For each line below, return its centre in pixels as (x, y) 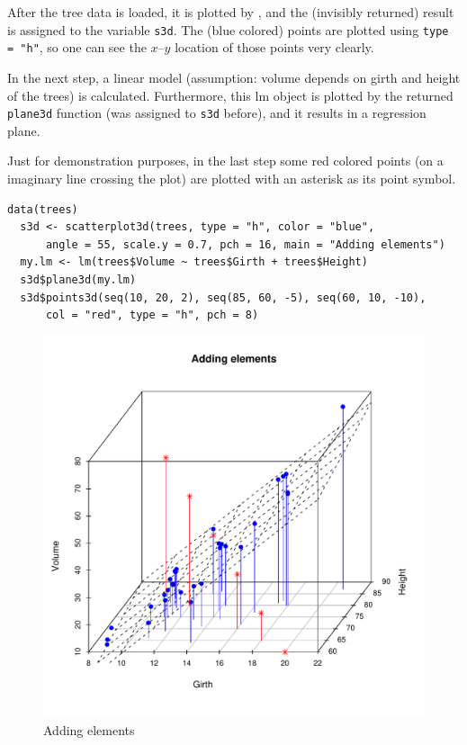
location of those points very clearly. (274, 47)
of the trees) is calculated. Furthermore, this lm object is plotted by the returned (230, 95)
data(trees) (43, 209)
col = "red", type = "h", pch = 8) (152, 315)
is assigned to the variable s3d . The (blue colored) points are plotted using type (228, 29)
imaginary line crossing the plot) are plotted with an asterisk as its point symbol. (232, 178)
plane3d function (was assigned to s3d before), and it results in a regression (217, 113)
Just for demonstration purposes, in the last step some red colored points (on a (225, 161)
